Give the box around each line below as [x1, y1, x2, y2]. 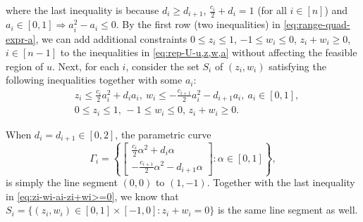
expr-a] [6, 31, 36, 46]
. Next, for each [52, 58, 119, 73]
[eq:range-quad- [283, 17, 350, 32]
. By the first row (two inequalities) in [116, 17, 281, 32]
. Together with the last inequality [207, 175, 355, 190]
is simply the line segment [6, 175, 118, 190]
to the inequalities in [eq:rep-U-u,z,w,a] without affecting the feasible [60, 45, 357, 60]
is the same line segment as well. [217, 202, 358, 217]
